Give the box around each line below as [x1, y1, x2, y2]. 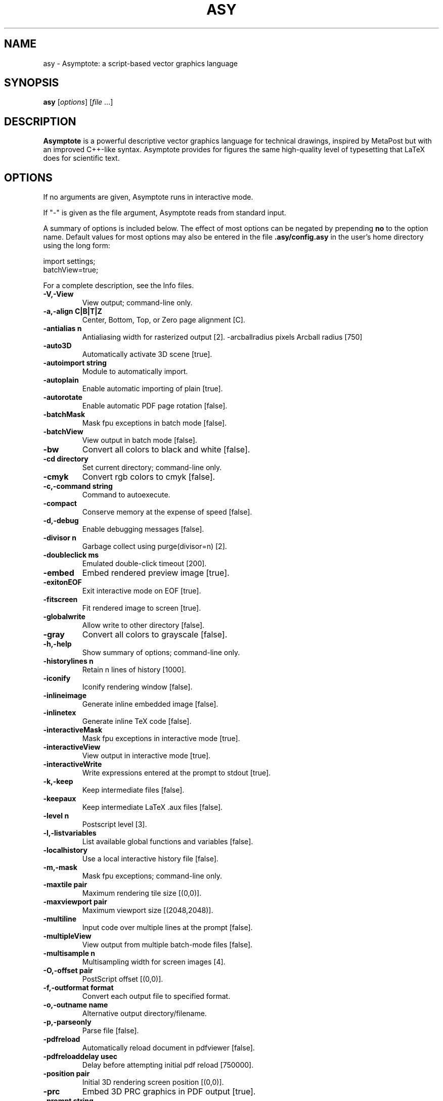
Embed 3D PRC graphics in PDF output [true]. [82, 1086, 256, 1097]
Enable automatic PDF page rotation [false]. [82, 401, 228, 410]
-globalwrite [43, 612, 85, 621]
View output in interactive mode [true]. [82, 751, 211, 760]
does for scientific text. [43, 154, 120, 163]
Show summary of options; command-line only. [82, 648, 240, 657]
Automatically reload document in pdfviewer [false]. [82, 1043, 255, 1052]
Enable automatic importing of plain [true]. [82, 384, 223, 393]
